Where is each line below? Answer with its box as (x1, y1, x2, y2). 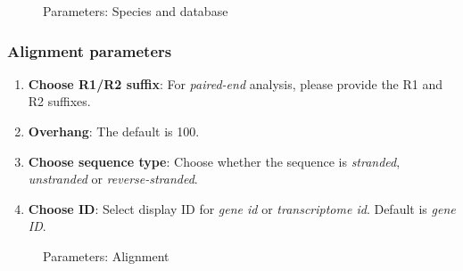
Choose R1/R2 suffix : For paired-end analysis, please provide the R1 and (28, 74, 443, 93)
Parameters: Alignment (43, 246, 169, 265)
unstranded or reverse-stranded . (28, 169, 198, 188)
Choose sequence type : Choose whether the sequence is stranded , (28, 152, 401, 170)
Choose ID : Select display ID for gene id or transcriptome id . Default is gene (28, 199, 456, 218)
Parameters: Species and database (43, 2, 228, 20)
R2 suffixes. (28, 92, 91, 111)
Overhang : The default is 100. (28, 122, 200, 140)
